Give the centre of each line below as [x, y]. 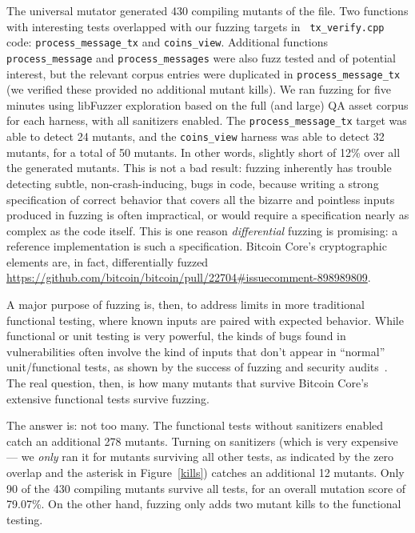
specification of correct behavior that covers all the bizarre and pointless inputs [201, 199]
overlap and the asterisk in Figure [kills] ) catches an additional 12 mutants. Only [206, 472]
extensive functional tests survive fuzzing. [108, 398]
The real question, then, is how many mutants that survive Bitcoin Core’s [188, 383]
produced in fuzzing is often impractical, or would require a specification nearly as [208, 215]
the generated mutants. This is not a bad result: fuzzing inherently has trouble [199, 168]
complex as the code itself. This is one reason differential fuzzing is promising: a [202, 230]
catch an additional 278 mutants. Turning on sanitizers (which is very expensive [202, 441]
